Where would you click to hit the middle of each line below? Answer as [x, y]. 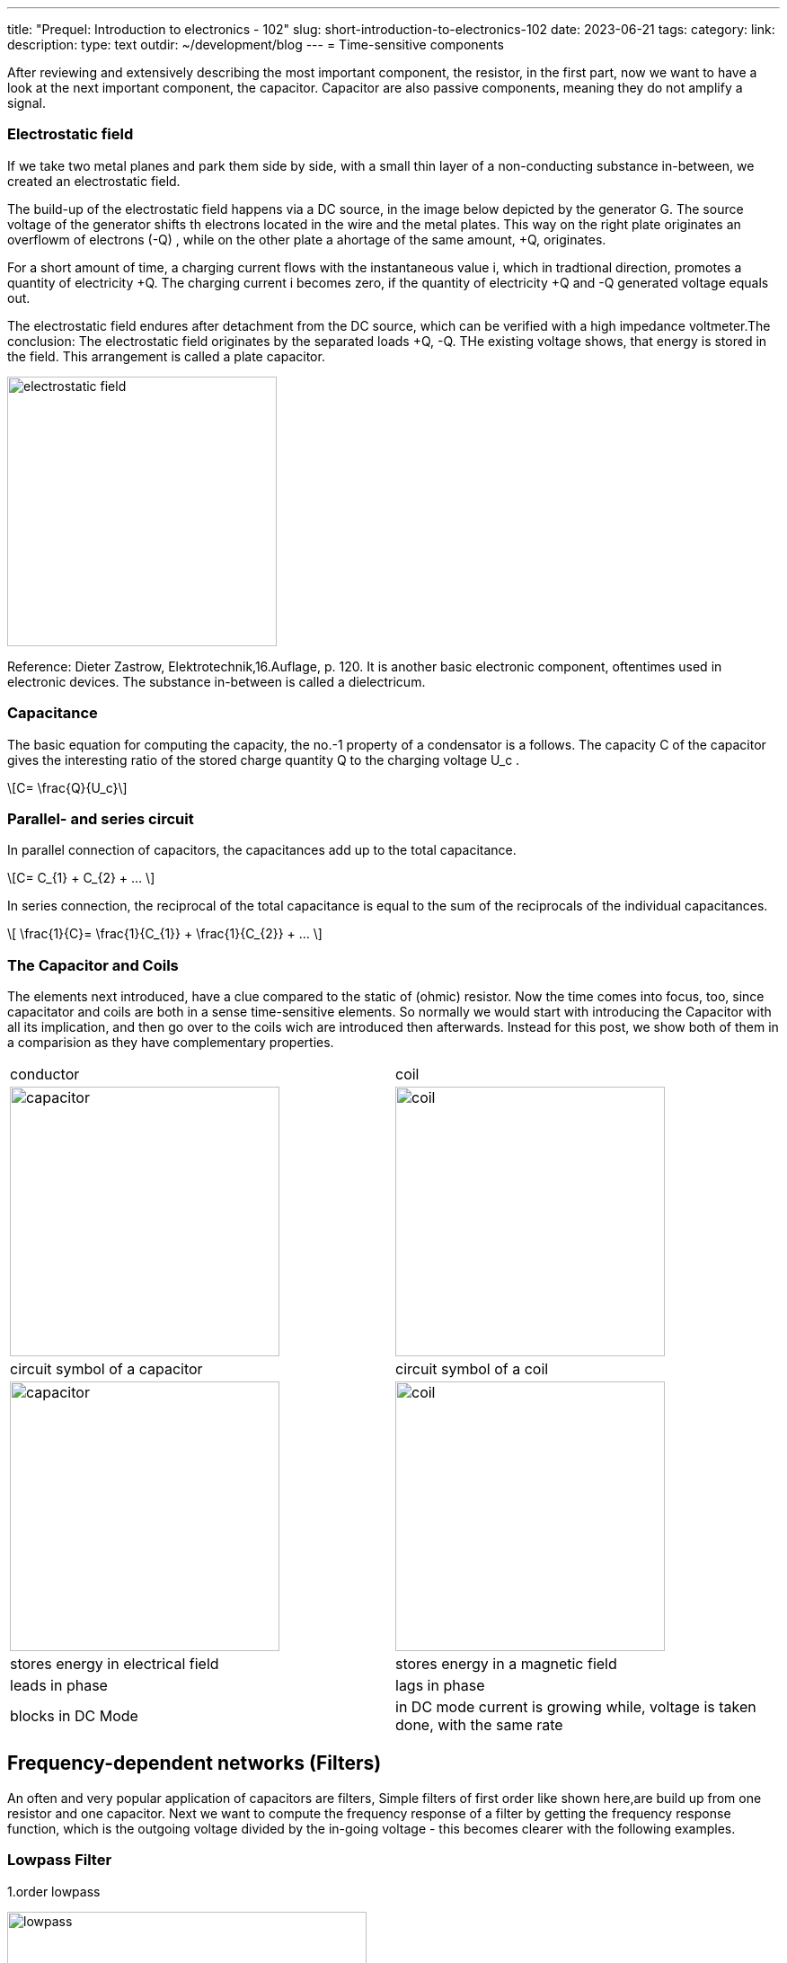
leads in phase [59, 1685]
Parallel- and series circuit [101, 818]
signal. [27, 103]
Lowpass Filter [60, 1860]
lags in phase [440, 1685]
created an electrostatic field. [94, 181]
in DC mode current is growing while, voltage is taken [576, 1707]
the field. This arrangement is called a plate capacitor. [166, 356]
